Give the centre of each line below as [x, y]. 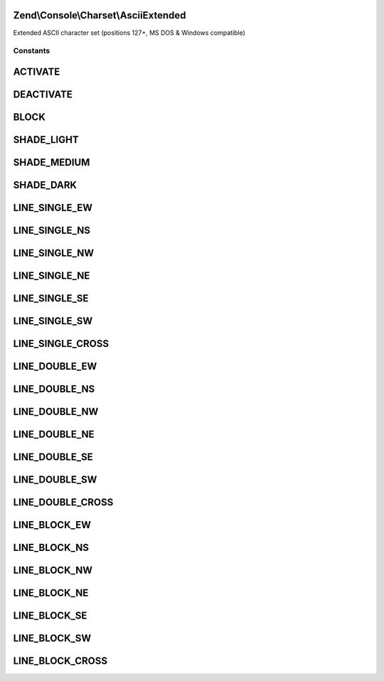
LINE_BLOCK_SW [52, 639]
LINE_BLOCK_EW [52, 525]
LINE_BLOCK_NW [53, 570]
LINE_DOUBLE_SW [55, 480]
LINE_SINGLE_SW [53, 321]
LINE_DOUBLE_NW [56, 412]
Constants [32, 51]
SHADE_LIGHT [46, 140]
